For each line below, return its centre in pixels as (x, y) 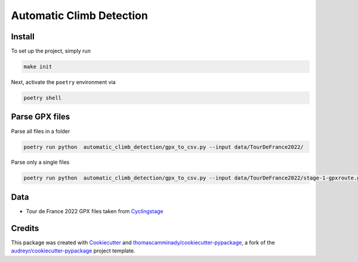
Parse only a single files (40, 162)
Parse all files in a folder (41, 131)
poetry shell (43, 98)
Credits (25, 228)
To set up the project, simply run (51, 51)
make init (38, 67)
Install (23, 37)
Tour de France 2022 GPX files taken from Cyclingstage (95, 211)
